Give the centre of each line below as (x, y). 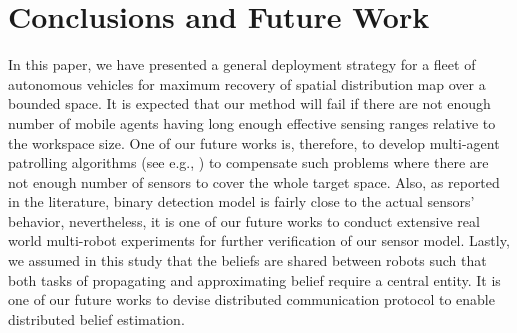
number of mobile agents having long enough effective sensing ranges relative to (252, 122)
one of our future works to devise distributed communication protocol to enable (251, 299)
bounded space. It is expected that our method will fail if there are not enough (249, 103)
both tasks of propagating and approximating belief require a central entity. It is (254, 279)
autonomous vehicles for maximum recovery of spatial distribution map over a (247, 83)
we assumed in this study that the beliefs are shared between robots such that (247, 260)
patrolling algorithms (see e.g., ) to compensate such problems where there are (248, 162)
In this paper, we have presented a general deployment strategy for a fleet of (242, 64)
